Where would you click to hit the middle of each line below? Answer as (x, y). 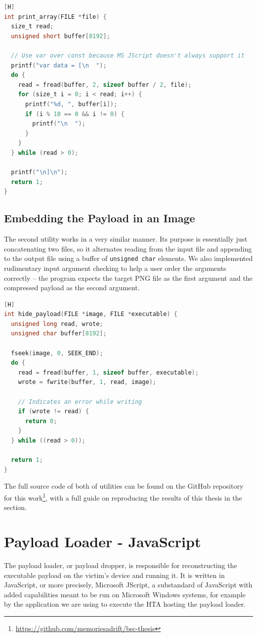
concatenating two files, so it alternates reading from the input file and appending (128, 248)
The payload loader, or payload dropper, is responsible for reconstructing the (121, 565)
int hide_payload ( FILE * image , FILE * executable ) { (91, 314)
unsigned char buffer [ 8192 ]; (59, 334)
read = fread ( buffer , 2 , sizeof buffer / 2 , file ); (105, 85)
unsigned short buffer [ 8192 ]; (61, 36)
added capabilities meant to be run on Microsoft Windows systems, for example (125, 594)
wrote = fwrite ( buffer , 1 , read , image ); (87, 382)
